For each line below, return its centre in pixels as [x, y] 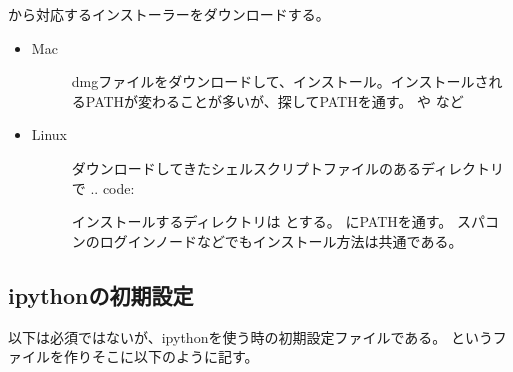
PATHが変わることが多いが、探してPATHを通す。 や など [274, 100]
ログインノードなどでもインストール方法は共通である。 [281, 240]
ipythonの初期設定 [101, 294]
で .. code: [103, 187]
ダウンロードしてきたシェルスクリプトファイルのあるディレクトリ [287, 167]
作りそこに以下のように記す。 [161, 356]
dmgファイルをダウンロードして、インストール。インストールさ [280, 81]
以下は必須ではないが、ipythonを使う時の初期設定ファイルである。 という [250, 336]
